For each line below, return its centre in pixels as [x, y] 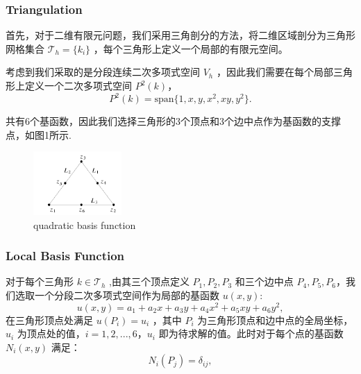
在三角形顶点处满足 [49, 320]
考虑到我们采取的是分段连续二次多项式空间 [103, 72]
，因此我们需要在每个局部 [275, 72]
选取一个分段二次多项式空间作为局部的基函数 [117, 295]
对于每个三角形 [40, 281]
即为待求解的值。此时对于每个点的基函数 [251, 333]
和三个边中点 [264, 281]
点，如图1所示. [39, 134]
